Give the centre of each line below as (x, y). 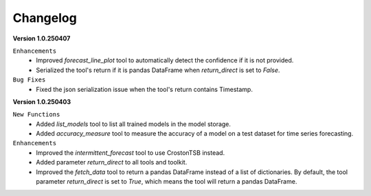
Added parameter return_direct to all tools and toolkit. (112, 162)
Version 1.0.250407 (42, 38)
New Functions (36, 114)
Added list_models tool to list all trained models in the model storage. (134, 124)
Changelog (45, 18)
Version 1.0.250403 (42, 101)
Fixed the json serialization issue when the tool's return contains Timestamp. (145, 89)
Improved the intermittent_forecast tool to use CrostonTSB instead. (131, 152)
